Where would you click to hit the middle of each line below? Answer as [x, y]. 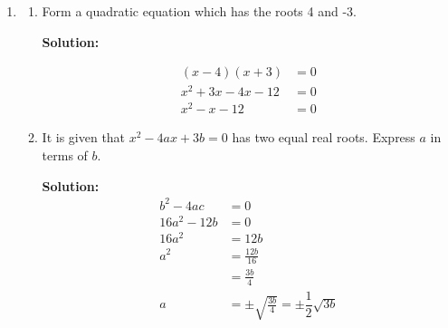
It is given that [84, 137]
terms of [65, 155]
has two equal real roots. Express [324, 137]
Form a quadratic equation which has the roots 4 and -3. [199, 11]
